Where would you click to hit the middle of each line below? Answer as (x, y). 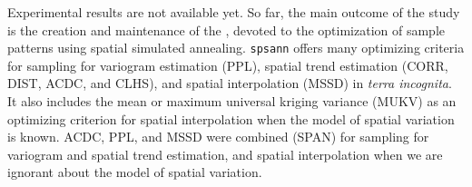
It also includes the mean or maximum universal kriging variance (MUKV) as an (232, 101)
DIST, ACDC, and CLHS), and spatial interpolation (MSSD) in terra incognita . (230, 83)
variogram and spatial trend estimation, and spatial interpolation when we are (225, 154)
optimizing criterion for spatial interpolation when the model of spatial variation (231, 118)
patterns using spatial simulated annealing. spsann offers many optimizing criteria (236, 48)
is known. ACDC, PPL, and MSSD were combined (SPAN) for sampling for (218, 137)
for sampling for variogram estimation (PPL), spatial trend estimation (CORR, (228, 65)
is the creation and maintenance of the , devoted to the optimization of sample (226, 30)
